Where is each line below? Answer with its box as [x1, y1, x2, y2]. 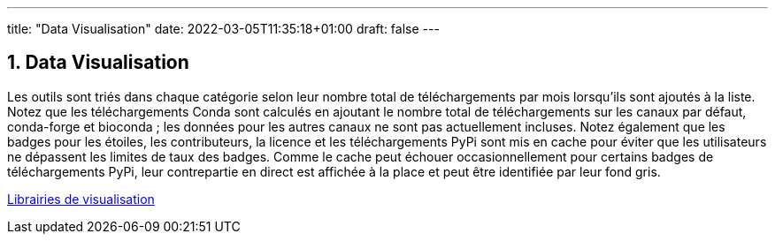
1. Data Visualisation [7, 51, 189, 74]
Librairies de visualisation [7, 191, 155, 207]
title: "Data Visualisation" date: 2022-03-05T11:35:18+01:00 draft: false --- [7, 21, 440, 36]
